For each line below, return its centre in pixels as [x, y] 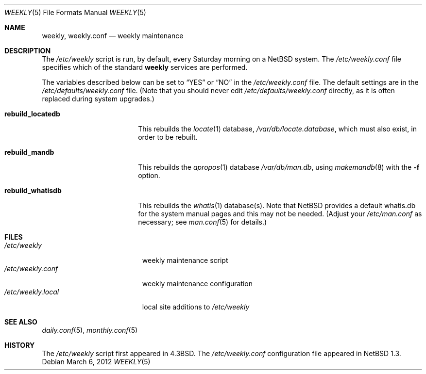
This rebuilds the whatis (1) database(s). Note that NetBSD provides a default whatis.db [277, 205]
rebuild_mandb [29, 152]
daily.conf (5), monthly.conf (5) [90, 330]
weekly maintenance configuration [197, 284]
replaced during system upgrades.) [98, 99]
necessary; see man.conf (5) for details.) [203, 222]
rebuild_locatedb [32, 114]
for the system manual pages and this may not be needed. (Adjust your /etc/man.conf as [280, 214]
